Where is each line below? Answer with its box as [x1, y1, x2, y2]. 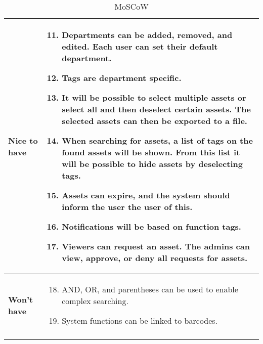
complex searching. [62, 295, 128, 307]
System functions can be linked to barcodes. [62, 315, 218, 326]
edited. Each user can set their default [62, 40, 218, 52]
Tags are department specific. [62, 72, 182, 83]
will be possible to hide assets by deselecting [62, 158, 243, 169]
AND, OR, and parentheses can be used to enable [62, 283, 238, 295]
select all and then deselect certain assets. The [62, 103, 251, 115]
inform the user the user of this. [62, 201, 193, 212]
